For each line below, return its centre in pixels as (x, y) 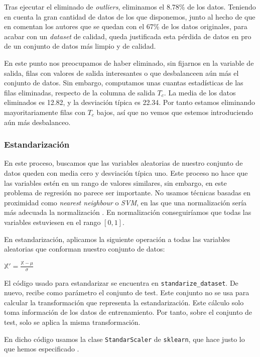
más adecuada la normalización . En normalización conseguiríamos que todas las (128, 212)
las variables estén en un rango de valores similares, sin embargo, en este (115, 183)
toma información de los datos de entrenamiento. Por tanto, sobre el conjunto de (128, 312)
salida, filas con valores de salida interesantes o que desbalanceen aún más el (121, 73)
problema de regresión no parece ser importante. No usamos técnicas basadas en (127, 193)
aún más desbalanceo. (37, 122)
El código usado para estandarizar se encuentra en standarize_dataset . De (121, 282)
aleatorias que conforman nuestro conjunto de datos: (85, 249)
